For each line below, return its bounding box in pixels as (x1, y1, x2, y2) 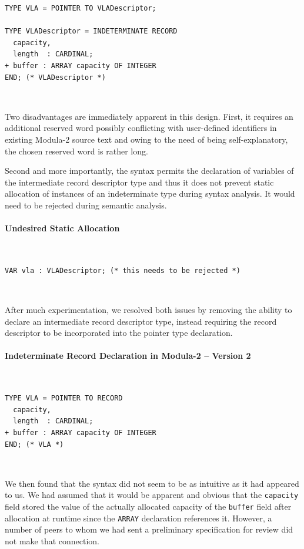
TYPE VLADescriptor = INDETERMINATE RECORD (5, 27, 178, 36)
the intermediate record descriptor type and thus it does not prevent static (5, 176, 274, 188)
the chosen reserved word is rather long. (5, 144, 148, 157)
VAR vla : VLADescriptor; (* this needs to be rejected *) (5, 266, 240, 275)
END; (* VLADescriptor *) (5, 73, 106, 82)
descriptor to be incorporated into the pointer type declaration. (5, 326, 233, 339)
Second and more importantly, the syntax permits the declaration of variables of (5, 164, 294, 177)
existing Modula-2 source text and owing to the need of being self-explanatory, (5, 133, 288, 145)
